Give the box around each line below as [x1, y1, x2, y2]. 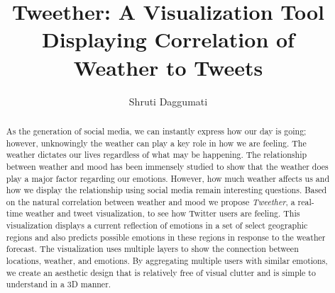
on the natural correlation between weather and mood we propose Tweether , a [6, 195, 295, 207]
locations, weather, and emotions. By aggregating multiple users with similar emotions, [6, 255, 328, 267]
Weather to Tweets [73, 52, 263, 81]
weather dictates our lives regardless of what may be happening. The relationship [6, 149, 307, 161]
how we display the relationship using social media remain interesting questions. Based [6, 184, 327, 196]
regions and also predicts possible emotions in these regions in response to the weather [6, 231, 326, 243]
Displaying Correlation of [42, 25, 295, 54]
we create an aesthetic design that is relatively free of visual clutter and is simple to [6, 266, 316, 278]
